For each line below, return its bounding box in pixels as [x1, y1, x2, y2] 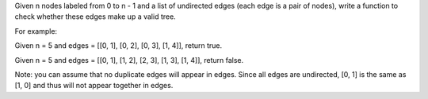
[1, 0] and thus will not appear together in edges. [14, 81, 174, 90]
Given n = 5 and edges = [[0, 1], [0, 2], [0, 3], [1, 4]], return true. [14, 41, 223, 50]
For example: [14, 26, 58, 35]
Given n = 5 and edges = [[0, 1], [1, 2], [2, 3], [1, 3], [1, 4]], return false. [14, 55, 244, 64]
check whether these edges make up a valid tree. [14, 12, 176, 21]
